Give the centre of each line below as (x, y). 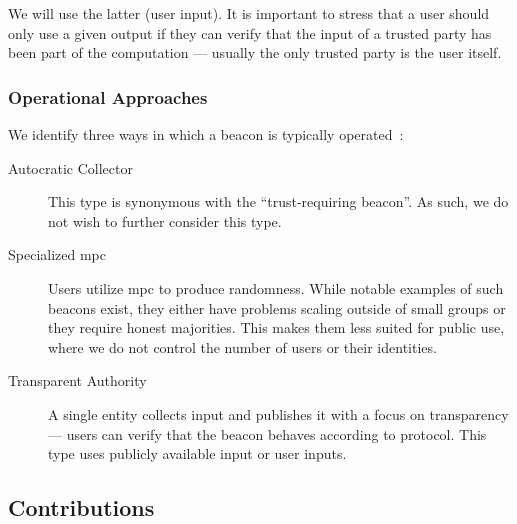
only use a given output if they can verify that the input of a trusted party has (250, 32)
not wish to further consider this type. (165, 220)
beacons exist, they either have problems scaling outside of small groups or (277, 307)
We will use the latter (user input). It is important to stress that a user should (249, 13)
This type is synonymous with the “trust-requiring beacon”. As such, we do (278, 201)
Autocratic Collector (70, 167)
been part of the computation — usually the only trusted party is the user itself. (255, 52)
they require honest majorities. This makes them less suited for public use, (276, 327)
